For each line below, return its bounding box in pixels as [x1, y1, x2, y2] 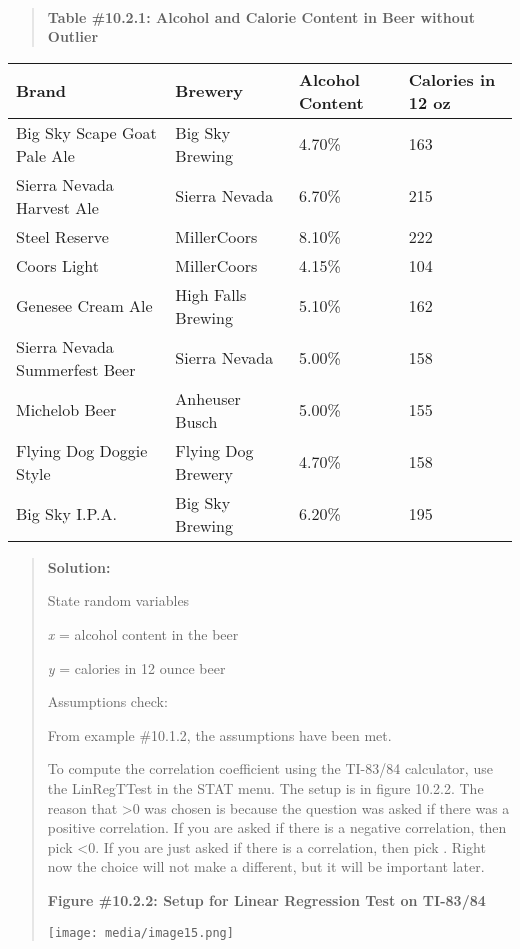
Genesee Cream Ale [16, 294, 153, 318]
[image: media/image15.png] [47, 925, 234, 940]
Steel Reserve [16, 224, 109, 248]
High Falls [175, 282, 247, 306]
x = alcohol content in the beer [47, 623, 239, 644]
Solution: [47, 556, 111, 577]
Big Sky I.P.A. [16, 502, 117, 526]
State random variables [47, 590, 190, 611]
